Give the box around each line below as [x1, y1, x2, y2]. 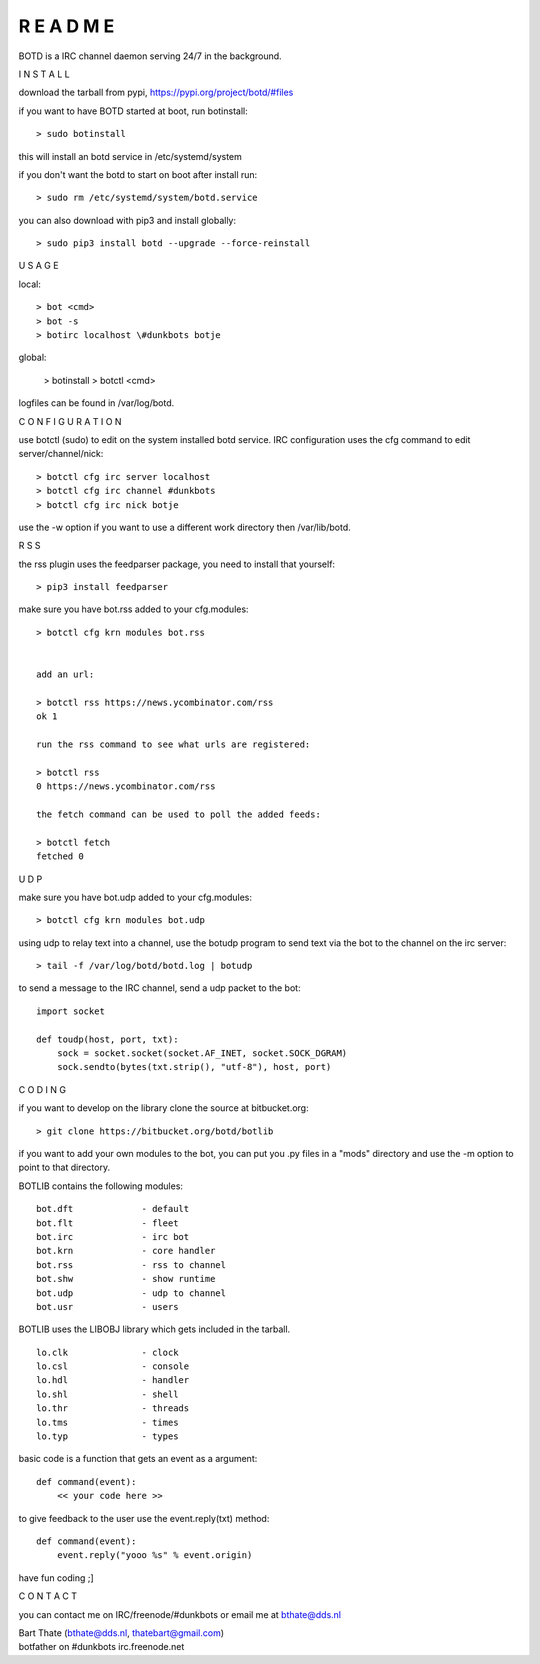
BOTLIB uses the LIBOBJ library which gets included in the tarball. [18, 1323, 291, 1335]
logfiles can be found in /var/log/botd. [18, 397, 175, 409]
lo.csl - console [36, 1361, 190, 1372]
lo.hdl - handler [36, 1375, 190, 1386]
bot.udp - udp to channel [36, 1287, 227, 1299]
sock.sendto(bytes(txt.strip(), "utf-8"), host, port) [56, 1061, 332, 1073]
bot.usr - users [36, 1301, 179, 1312]
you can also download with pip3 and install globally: [18, 214, 237, 226]
